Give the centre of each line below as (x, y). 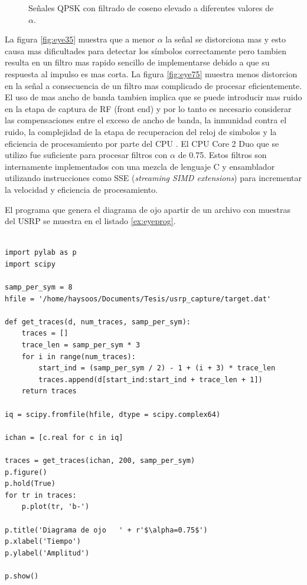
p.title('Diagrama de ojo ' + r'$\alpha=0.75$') (106, 530)
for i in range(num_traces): (79, 356)
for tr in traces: (41, 495)
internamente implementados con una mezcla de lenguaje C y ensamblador (140, 166)
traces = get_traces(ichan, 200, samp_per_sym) (100, 460)
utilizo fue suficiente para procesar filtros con (86, 155)
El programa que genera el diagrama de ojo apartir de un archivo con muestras (148, 209)
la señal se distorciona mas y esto (226, 39)
